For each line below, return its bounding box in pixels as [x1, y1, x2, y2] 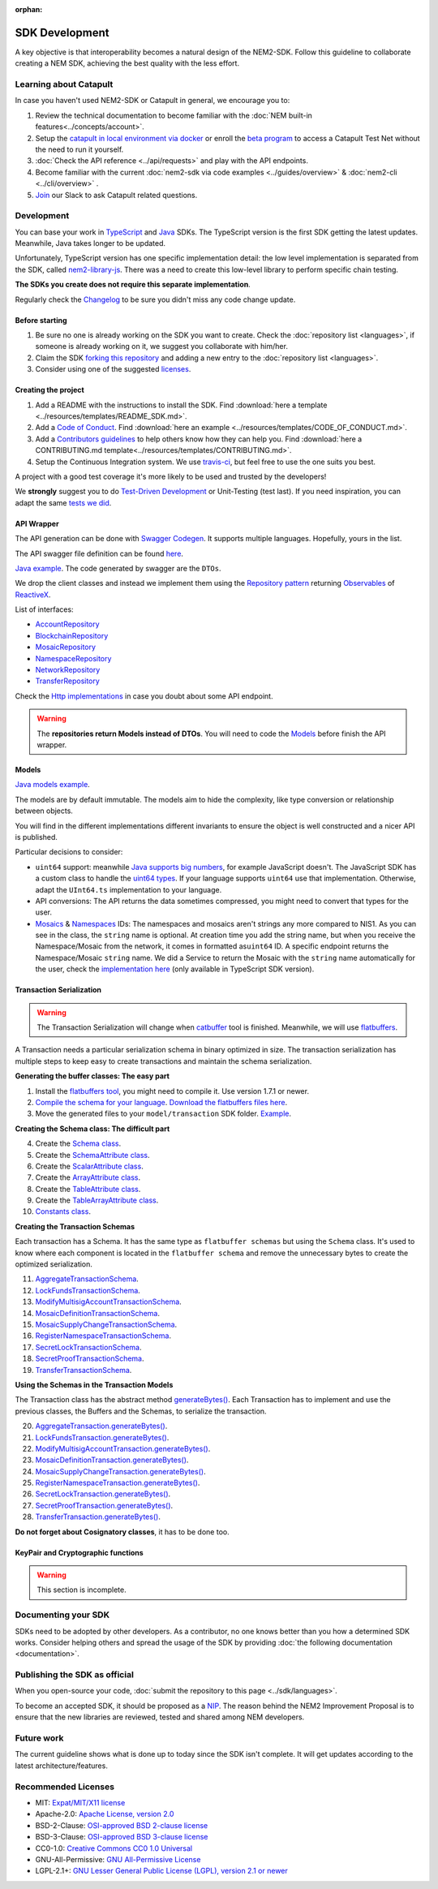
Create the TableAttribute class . [35, 1184, 141, 1194]
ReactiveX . [15, 589, 51, 600]
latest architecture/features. [15, 1761, 109, 1771]
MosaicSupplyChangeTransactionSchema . [35, 1319, 178, 1329]
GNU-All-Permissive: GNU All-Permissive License [35, 1854, 201, 1864]
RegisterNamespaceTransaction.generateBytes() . [35, 1478, 200, 1488]
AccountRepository [35, 619, 101, 629]
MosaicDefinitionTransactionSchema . [35, 1308, 160, 1318]
